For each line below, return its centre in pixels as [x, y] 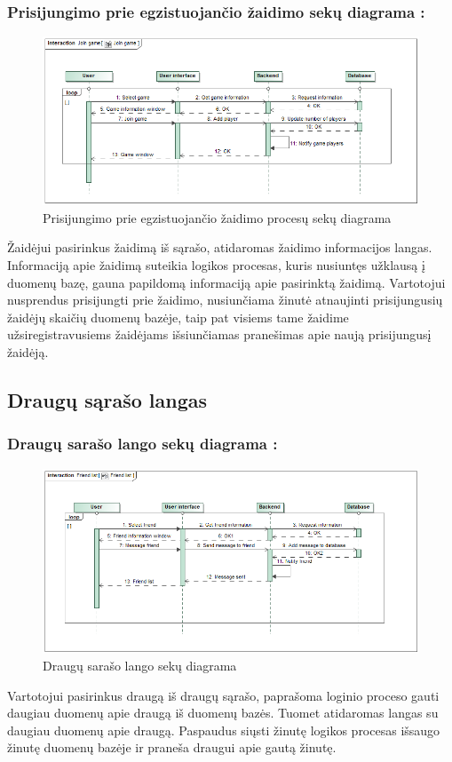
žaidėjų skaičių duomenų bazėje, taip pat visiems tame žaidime [178, 317]
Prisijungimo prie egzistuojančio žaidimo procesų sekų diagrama [217, 217]
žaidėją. [28, 351]
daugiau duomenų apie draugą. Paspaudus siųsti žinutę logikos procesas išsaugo [224, 730]
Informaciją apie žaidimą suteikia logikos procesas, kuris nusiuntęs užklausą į [216, 265]
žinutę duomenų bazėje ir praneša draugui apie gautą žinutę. [172, 747]
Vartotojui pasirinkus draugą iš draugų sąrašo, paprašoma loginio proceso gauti [223, 695]
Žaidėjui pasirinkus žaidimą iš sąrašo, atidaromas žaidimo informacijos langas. [220, 247]
